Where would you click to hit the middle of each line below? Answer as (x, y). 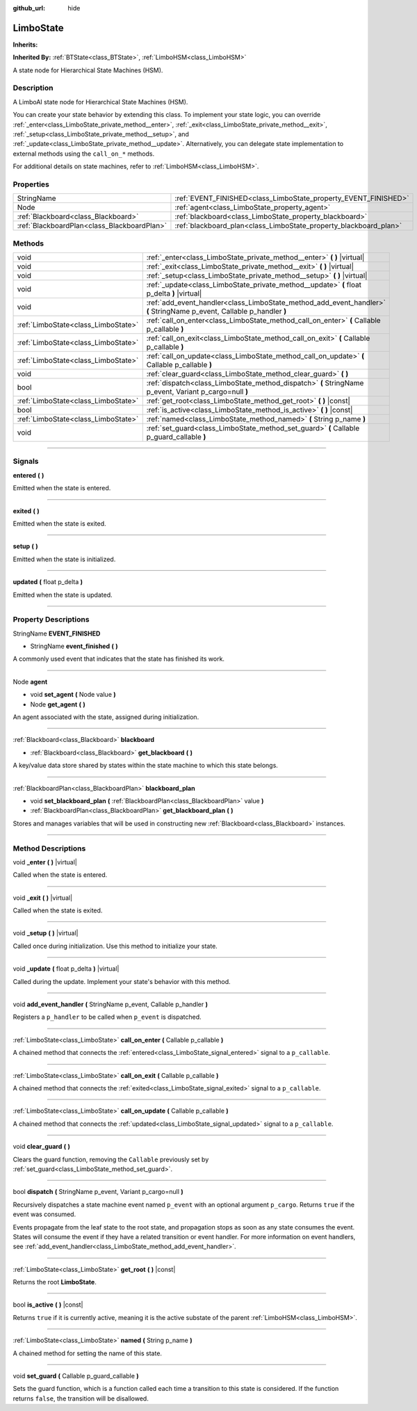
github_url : (29, 8)
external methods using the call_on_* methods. (84, 154)
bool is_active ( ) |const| (48, 1305)
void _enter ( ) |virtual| (45, 862)
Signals (26, 461)
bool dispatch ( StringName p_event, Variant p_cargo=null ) (98, 1192)
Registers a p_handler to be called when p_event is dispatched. (107, 1017)
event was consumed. (44, 1214)
